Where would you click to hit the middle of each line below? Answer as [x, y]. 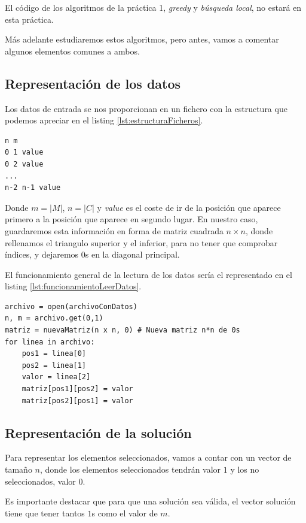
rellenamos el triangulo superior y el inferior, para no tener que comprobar [141, 242]
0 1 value [24, 152]
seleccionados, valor [40, 481]
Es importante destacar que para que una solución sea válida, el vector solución [150, 501]
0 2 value [24, 164]
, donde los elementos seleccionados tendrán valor [130, 469]
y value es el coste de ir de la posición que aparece [189, 207]
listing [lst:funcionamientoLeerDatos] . [73, 286]
